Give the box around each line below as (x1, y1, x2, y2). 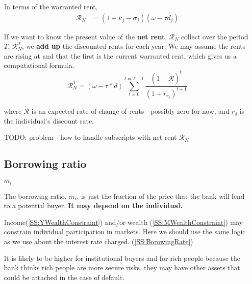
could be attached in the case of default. (4, 272, 125, 282)
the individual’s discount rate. (4, 115, 94, 126)
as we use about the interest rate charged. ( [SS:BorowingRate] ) (4, 236, 193, 246)
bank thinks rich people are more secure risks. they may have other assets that (4, 262, 240, 273)
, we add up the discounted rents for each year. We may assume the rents (22, 41, 246, 51)
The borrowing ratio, (4, 190, 67, 201)
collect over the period (181, 31, 249, 41)
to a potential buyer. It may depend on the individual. (4, 200, 183, 211)
